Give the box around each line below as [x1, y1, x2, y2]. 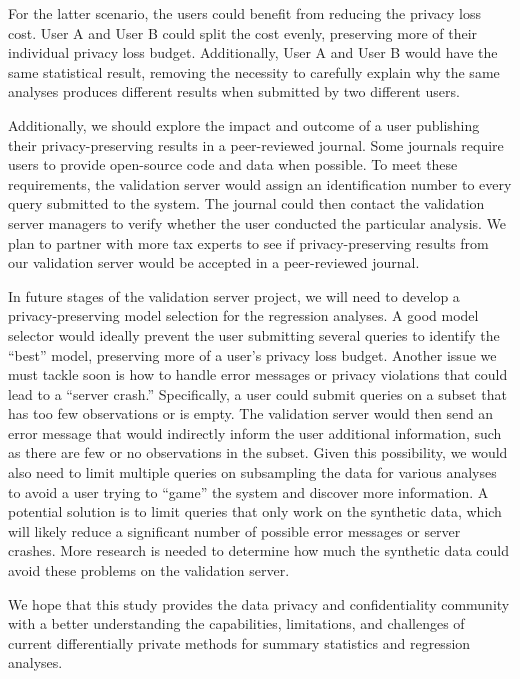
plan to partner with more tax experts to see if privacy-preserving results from [8, 232, 489, 253]
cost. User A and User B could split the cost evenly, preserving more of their [8, 22, 478, 43]
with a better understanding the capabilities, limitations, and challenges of [8, 613, 465, 634]
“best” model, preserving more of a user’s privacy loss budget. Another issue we [8, 344, 497, 365]
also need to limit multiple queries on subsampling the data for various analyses [8, 462, 497, 483]
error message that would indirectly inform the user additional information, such [8, 422, 502, 443]
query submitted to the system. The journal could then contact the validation [8, 193, 485, 214]
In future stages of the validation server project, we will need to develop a [8, 285, 460, 306]
